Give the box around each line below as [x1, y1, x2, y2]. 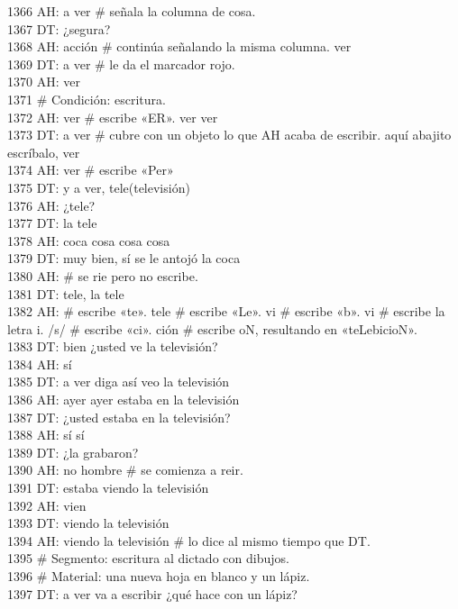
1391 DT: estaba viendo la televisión [7, 478, 209, 497]
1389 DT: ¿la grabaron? [7, 442, 139, 461]
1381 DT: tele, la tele [7, 284, 124, 303]
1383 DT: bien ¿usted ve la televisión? [7, 337, 218, 356]
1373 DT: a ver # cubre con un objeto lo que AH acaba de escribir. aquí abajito [7, 125, 452, 144]
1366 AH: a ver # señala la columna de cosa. [7, 2, 256, 20]
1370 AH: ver [7, 72, 80, 91]
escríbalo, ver [7, 142, 80, 161]
